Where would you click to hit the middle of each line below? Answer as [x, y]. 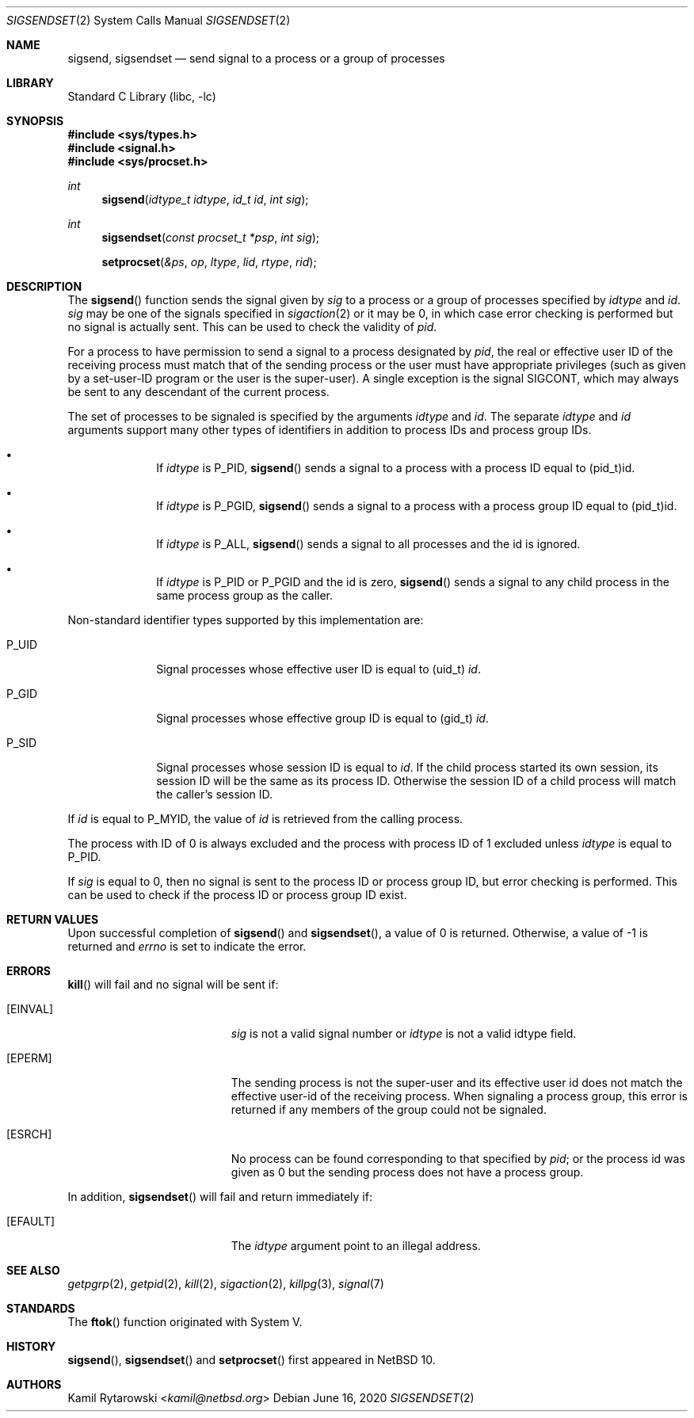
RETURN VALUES [53, 919]
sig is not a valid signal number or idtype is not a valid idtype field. [404, 1033]
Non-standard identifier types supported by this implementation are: [246, 620]
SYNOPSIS [35, 121]
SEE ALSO [33, 1270]
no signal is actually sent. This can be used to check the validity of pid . [252, 327]
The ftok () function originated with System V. [185, 1322]
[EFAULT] [31, 1221]
